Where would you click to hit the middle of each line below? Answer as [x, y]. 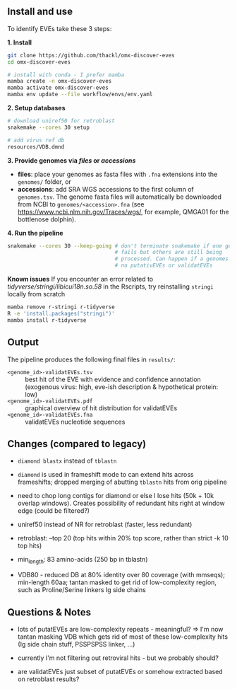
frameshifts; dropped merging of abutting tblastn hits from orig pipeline [122, 482]
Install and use [40, 12]
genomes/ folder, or [44, 181]
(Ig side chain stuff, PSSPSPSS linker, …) [76, 644]
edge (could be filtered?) [54, 511]
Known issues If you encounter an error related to [80, 279]
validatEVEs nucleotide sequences [75, 422]
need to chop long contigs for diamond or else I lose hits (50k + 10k [115, 496]
